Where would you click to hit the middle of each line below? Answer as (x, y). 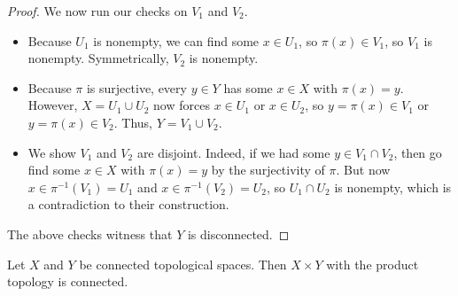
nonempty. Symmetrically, (98, 58)
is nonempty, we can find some (176, 40)
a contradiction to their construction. (128, 204)
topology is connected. (68, 281)
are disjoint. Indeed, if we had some (233, 152)
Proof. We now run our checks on (97, 11)
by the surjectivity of (268, 170)
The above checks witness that (90, 234)
